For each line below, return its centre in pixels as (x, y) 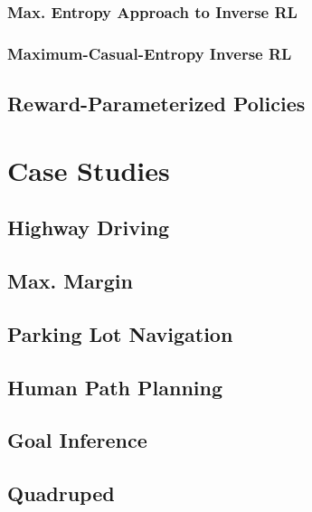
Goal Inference (77, 440)
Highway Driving (89, 228)
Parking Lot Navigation (120, 333)
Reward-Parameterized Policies (156, 104)
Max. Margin (70, 281)
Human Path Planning (115, 387)
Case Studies (89, 170)
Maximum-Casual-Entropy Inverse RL (150, 53)
